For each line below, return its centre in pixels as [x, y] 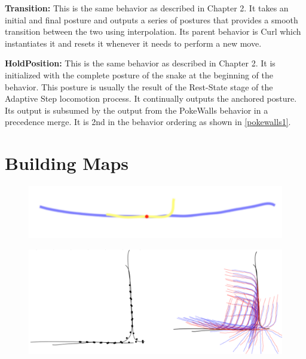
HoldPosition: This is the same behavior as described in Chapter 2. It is [140, 63]
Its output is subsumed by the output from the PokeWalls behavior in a [137, 110]
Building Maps [67, 163]
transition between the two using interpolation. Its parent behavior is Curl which [153, 31]
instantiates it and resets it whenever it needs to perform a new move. [133, 43]
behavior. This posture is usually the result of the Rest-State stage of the [139, 86]
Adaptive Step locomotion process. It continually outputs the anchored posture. [151, 98]
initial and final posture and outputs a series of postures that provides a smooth [152, 19]
